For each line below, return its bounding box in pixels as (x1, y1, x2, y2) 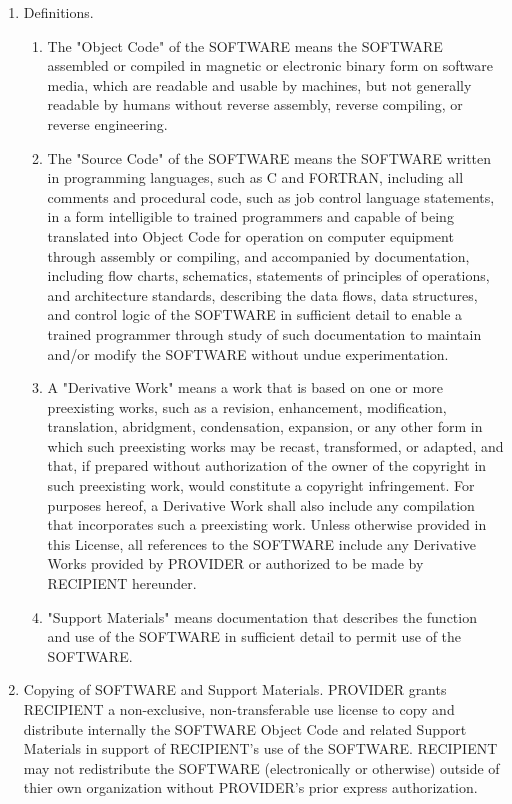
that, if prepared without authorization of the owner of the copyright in (47, 455, 487, 476)
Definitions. (23, 2, 94, 22)
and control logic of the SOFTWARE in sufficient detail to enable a (47, 304, 463, 325)
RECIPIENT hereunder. (47, 573, 197, 594)
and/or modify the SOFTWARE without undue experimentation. (47, 343, 449, 364)
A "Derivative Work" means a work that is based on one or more (47, 377, 443, 398)
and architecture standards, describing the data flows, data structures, (47, 284, 478, 305)
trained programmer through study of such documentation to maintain (47, 323, 482, 344)
